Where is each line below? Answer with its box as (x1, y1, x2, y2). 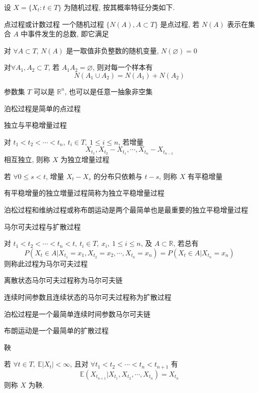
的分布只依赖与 (93, 171, 142, 181)
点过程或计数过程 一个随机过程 (4, 18, 104, 29)
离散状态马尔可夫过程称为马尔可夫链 (4, 275, 123, 285)
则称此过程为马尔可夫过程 (4, 258, 88, 268)
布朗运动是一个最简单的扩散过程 (4, 325, 109, 336)
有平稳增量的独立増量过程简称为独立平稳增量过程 (4, 188, 164, 198)
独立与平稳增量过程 (4, 120, 67, 130)
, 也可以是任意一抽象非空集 (64, 86, 153, 96)
